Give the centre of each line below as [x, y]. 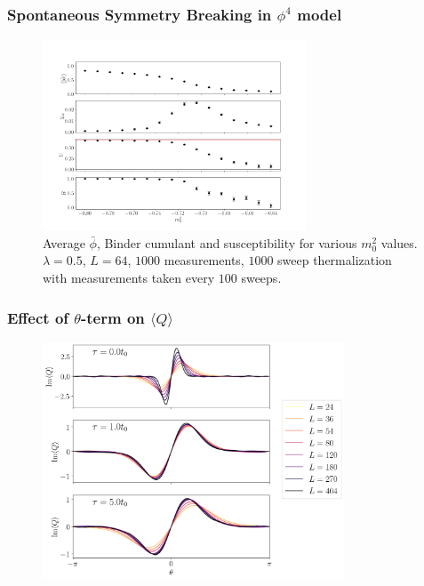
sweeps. [261, 278]
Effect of [38, 317]
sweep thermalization [335, 260]
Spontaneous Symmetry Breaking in [140, 14]
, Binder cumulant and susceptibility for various [227, 242]
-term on [113, 317]
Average [64, 242]
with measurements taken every [129, 278]
